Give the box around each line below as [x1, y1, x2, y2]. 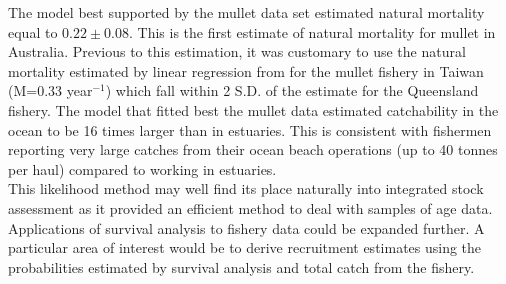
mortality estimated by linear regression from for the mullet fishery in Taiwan [8, 60, 484, 81]
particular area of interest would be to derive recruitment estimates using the [8, 237, 482, 258]
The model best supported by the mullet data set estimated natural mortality [8, 2, 485, 22]
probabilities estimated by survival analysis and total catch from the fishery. [8, 256, 475, 277]
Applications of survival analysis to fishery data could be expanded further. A [8, 217, 485, 238]
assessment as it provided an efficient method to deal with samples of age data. [8, 197, 493, 218]
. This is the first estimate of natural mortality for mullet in [129, 21, 496, 42]
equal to [8, 21, 58, 42]
